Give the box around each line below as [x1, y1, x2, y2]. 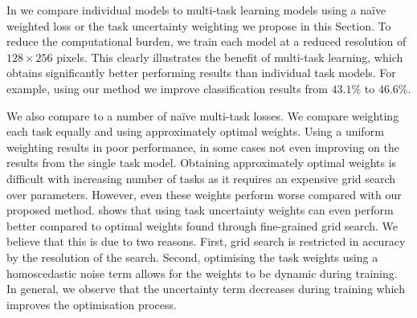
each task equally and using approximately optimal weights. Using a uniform [6, 123, 384, 140]
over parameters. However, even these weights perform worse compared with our [6, 185, 402, 202]
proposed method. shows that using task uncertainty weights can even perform [6, 202, 394, 218]
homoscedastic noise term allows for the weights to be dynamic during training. [6, 264, 398, 281]
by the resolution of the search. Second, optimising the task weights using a [6, 248, 378, 265]
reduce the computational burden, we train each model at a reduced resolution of [6, 33, 407, 50]
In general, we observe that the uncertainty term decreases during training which [6, 280, 405, 297]
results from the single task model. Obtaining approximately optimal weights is [6, 154, 397, 171]
